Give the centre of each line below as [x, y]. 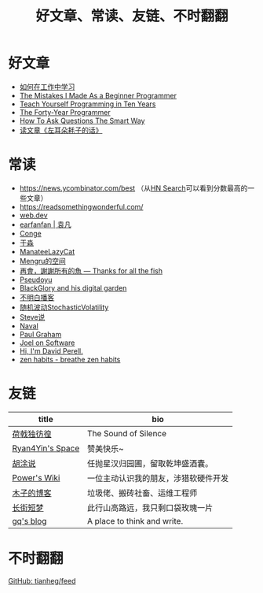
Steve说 [32, 317]
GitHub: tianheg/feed [42, 580]
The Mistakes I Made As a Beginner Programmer [98, 95]
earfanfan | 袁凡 [46, 224]
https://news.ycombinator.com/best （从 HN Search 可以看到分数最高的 [133, 188]
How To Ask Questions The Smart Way [82, 120]
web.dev [34, 215]
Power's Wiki [36, 477]
